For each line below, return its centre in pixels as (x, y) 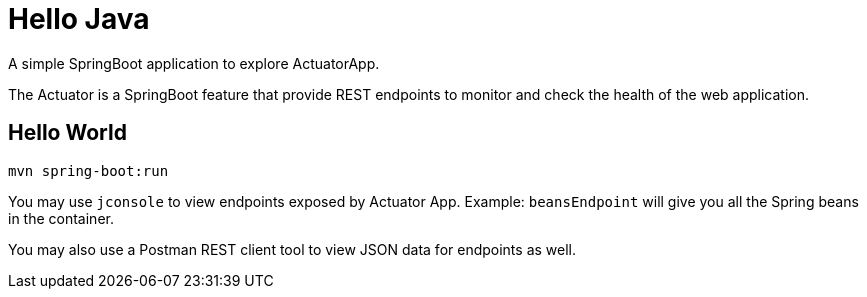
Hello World (67, 133)
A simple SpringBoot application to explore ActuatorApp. (194, 63)
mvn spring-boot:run (88, 170)
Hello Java (79, 19)
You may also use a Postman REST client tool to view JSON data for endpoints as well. (292, 249)
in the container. (61, 218)
